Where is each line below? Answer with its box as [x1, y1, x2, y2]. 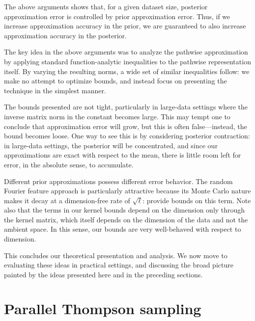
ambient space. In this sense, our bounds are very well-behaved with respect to [4, 224, 241, 234]
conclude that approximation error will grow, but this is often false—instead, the [4, 121, 247, 131]
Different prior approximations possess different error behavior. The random [4, 176, 233, 186]
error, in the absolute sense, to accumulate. [4, 159, 134, 169]
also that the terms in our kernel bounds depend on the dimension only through [4, 205, 245, 215]
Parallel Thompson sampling [4, 298, 201, 318]
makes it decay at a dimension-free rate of [4, 195, 130, 205]
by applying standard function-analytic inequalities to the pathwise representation [4, 56, 251, 66]
